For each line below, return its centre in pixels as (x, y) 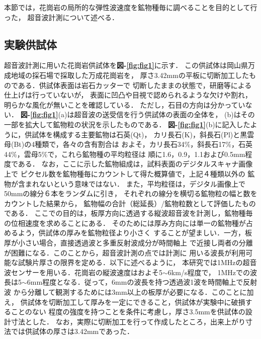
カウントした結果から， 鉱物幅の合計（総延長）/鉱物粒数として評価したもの (130, 203)
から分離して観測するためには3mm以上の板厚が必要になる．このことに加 (134, 292)
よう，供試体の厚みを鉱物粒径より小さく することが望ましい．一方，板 (135, 233)
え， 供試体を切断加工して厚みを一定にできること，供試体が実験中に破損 (125, 302)
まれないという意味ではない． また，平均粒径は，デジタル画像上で (135, 183)
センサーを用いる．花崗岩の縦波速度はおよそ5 (86, 272)
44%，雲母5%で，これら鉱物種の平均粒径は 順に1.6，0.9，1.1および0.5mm (125, 154)
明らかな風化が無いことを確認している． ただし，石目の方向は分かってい (125, 104)
